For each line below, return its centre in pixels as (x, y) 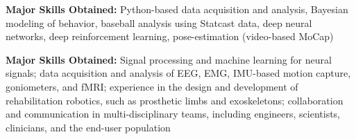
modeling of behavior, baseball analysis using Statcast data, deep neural (159, 22)
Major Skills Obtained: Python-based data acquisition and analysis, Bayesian (177, 9)
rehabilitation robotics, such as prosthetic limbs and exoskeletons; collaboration (175, 100)
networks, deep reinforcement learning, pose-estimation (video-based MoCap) (170, 36)
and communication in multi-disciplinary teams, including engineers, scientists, (173, 114)
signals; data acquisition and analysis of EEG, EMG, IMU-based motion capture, (178, 73)
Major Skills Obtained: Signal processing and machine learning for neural (169, 59)
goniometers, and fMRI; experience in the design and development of (152, 86)
